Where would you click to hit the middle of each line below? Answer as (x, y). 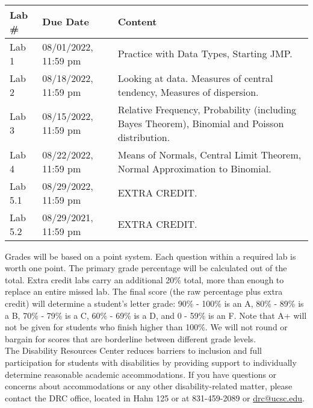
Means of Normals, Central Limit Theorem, (209, 154)
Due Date (66, 22)
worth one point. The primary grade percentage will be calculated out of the (146, 268)
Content (137, 22)
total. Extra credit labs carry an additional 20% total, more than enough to (144, 279)
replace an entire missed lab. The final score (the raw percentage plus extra (144, 291)
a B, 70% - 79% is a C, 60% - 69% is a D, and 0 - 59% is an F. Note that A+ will (156, 315)
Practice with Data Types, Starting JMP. (205, 54)
